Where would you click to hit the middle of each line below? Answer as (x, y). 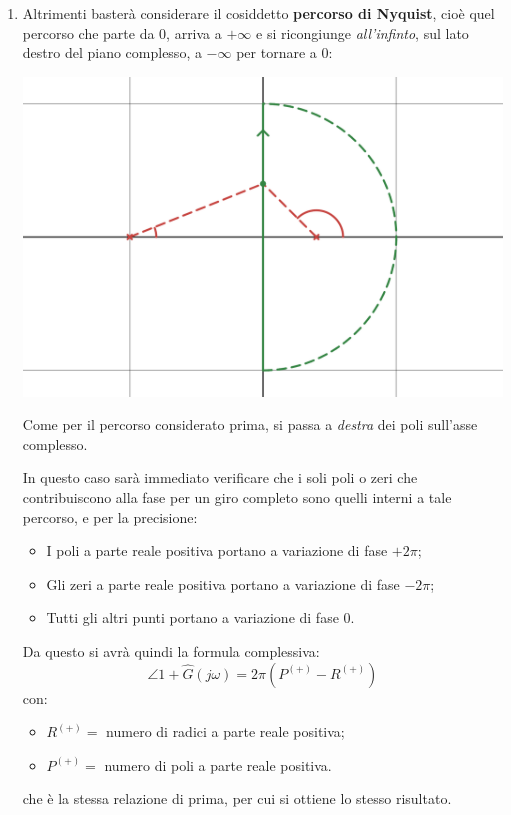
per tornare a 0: (284, 52)
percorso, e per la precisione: (110, 516)
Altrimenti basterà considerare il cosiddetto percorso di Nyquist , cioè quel (258, 13)
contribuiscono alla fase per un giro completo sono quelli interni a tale (237, 496)
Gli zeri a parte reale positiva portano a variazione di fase (223, 583)
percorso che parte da (88, 32)
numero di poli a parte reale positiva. (218, 764)
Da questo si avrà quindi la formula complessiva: (171, 650)
